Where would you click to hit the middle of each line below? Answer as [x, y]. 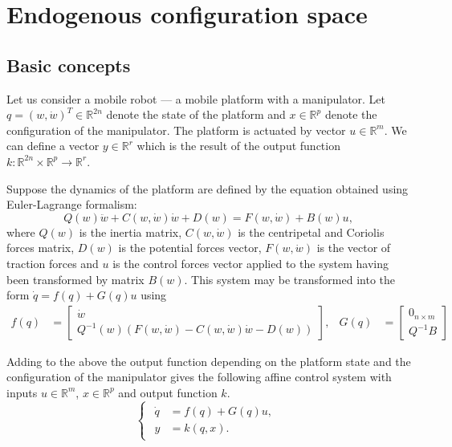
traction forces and [53, 263]
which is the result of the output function [238, 146]
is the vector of [354, 248]
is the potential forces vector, [190, 248]
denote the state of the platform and [196, 114]
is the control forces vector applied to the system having [251, 263]
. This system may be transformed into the [289, 279]
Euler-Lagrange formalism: [72, 204]
